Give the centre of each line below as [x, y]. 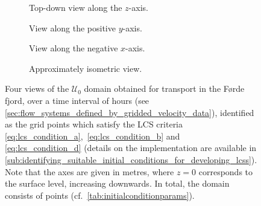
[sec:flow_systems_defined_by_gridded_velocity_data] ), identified [130, 112]
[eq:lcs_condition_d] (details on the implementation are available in [131, 148]
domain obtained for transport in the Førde [164, 89]
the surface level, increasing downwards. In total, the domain [117, 183]
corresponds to [226, 171]
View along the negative [74, 48]
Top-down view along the [76, 7]
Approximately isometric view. [86, 68]
